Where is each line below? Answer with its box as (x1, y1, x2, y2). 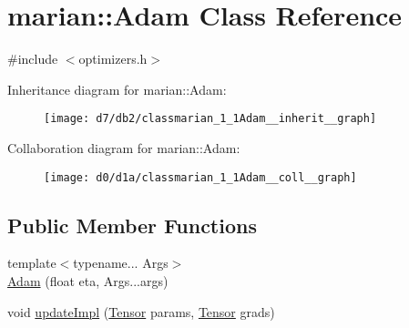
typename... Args (73, 253, 169, 272)
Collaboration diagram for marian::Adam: (7, 138, 240, 157)
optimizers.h (78, 49, 148, 68)
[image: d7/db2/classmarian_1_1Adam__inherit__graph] (44, 112, 377, 126)
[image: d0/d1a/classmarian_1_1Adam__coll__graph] (44, 170, 357, 184)
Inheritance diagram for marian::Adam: (7, 79, 227, 98)
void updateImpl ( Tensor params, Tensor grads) (7, 302, 275, 321)
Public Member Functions (7, 210, 257, 239)
